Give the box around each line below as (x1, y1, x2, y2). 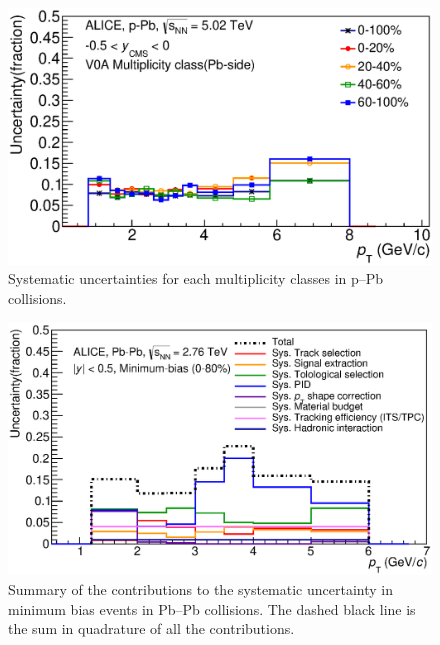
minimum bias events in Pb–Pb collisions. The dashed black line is (8, 598, 416, 619)
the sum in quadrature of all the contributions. (8, 618, 295, 639)
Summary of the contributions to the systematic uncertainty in (8, 579, 393, 600)
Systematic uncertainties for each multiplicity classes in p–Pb (8, 268, 384, 289)
